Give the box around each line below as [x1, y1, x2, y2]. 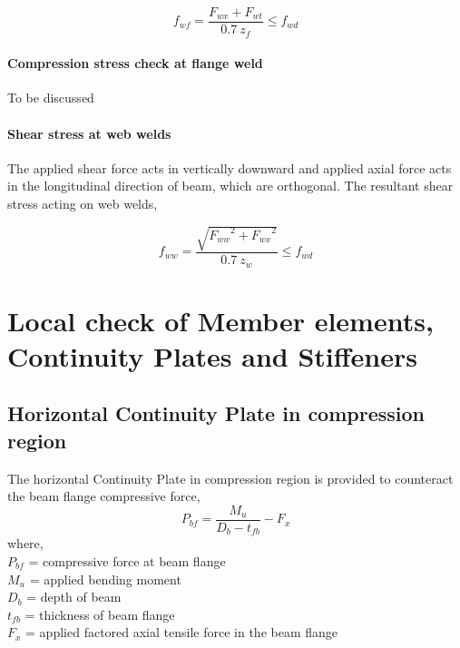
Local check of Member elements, [7, 301, 434, 339]
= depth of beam [26, 587, 122, 606]
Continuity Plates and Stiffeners [7, 337, 417, 374]
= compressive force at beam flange [28, 551, 226, 570]
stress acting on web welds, [7, 193, 158, 212]
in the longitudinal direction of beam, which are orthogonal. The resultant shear [7, 176, 454, 195]
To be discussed [7, 88, 94, 107]
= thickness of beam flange [24, 604, 175, 623]
